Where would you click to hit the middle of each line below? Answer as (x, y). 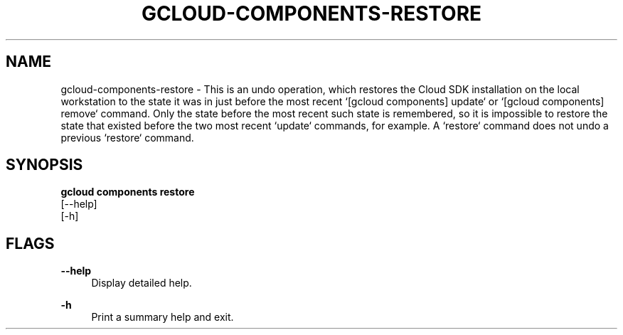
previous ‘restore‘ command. (127, 137)
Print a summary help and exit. (163, 317)
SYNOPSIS (44, 165)
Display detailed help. (142, 283)
